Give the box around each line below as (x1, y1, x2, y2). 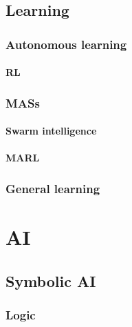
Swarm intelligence (5, 123, 97, 138)
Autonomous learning (5, 35, 127, 52)
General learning (5, 179, 100, 197)
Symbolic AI (5, 270, 96, 291)
